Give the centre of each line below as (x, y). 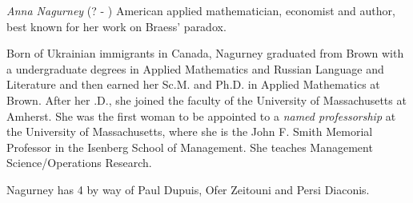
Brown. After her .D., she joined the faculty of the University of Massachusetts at (206, 100)
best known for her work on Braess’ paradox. (116, 26)
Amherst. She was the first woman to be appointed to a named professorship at (201, 115)
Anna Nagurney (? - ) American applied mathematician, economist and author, (201, 10)
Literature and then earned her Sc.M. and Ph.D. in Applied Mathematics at (193, 84)
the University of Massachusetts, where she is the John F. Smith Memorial (190, 131)
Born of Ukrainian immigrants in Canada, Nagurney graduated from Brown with (205, 53)
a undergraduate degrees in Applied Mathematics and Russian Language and (195, 68)
